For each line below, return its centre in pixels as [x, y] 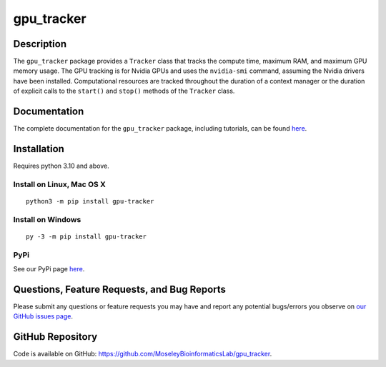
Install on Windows [47, 219]
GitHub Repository [55, 337]
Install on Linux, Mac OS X [60, 184]
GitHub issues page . [43, 316]
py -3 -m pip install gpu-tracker [86, 236]
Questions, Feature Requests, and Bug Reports [120, 289]
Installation [39, 149]
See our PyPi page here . [49, 269]
